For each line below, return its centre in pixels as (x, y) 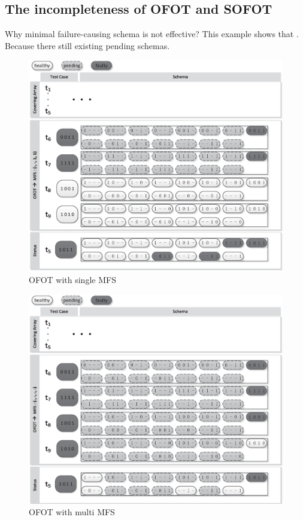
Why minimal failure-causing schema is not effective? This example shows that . (152, 34)
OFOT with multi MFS (72, 512)
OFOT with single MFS (72, 280)
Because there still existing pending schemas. (87, 45)
